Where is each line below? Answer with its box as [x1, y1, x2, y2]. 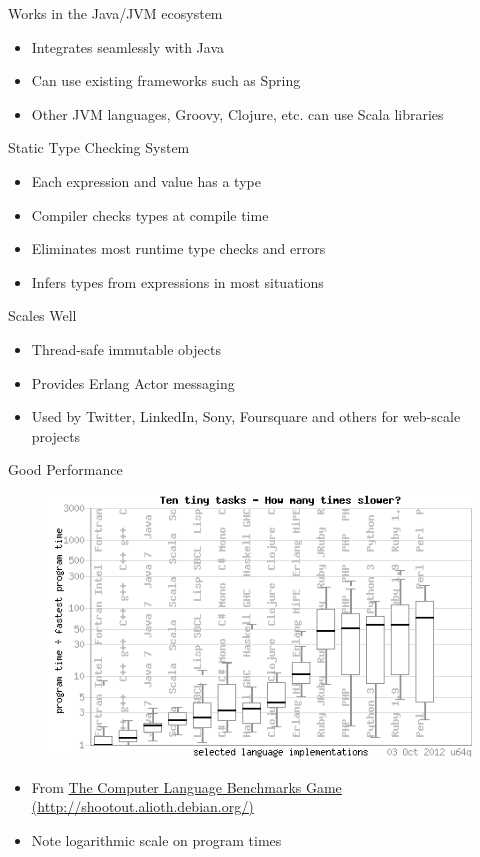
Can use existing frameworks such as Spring [31, 70, 301, 91]
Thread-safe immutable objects [31, 338, 221, 359]
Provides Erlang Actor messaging [31, 372, 235, 393]
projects [31, 425, 81, 446]
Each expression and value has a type [31, 170, 261, 191]
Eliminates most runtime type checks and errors [31, 238, 326, 259]
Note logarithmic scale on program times [31, 829, 282, 850]
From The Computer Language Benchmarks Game [31, 776, 342, 797]
